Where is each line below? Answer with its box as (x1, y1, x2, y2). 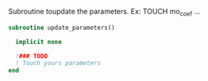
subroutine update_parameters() (8, 24, 115, 31)
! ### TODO (15, 52, 48, 60)
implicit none (15, 38, 62, 46)
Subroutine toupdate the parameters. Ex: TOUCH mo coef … (8, 7, 201, 18)
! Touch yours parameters (15, 59, 102, 68)
